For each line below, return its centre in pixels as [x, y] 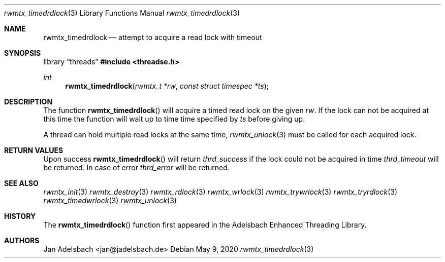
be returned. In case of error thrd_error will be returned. [136, 167]
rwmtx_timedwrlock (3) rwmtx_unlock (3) [110, 200]
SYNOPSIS [23, 53]
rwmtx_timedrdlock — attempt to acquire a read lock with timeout [153, 37]
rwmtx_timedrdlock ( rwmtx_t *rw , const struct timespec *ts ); [167, 86]
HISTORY [20, 216]
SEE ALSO [21, 183]
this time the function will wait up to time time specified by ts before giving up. [174, 119]
